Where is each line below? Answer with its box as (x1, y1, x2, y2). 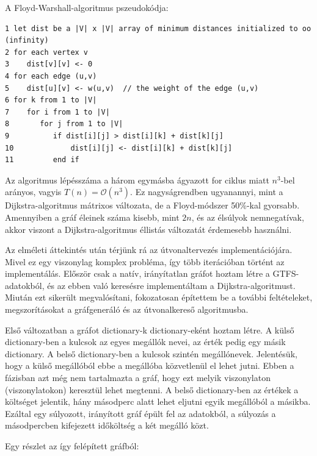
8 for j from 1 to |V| (5, 119, 123, 129)
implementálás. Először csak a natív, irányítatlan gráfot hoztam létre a (5, 267, 270, 280)
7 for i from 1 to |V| (5, 107, 110, 116)
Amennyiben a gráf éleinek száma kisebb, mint (5, 210, 180, 223)
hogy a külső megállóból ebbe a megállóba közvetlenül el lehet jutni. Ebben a (5, 359, 294, 372)
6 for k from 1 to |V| (5, 96, 97, 105)
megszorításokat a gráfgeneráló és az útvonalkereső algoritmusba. (5, 303, 249, 316)
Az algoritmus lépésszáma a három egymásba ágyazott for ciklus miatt (5, 173, 269, 186)
